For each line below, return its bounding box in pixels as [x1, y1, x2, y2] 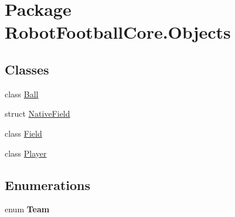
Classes [5, 60, 49, 78]
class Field [5, 127, 42, 139]
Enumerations [5, 175, 91, 194]
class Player [5, 147, 47, 159]
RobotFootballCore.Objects [5, 20, 231, 44]
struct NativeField [5, 107, 70, 120]
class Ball [5, 87, 39, 100]
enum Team [5, 203, 50, 215]
